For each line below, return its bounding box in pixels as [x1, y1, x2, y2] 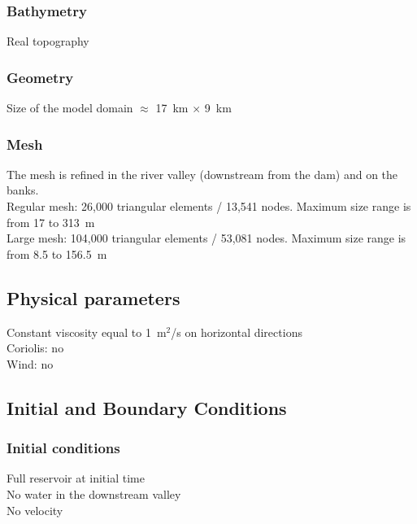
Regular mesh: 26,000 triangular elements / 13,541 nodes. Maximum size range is [7, 198, 411, 215]
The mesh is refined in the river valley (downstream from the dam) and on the [7, 165, 398, 182]
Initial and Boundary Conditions [7, 395, 287, 420]
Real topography [7, 33, 89, 50]
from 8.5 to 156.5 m [7, 245, 107, 262]
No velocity [7, 501, 63, 518]
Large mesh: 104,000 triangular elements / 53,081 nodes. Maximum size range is [7, 229, 406, 247]
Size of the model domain [7, 99, 133, 116]
